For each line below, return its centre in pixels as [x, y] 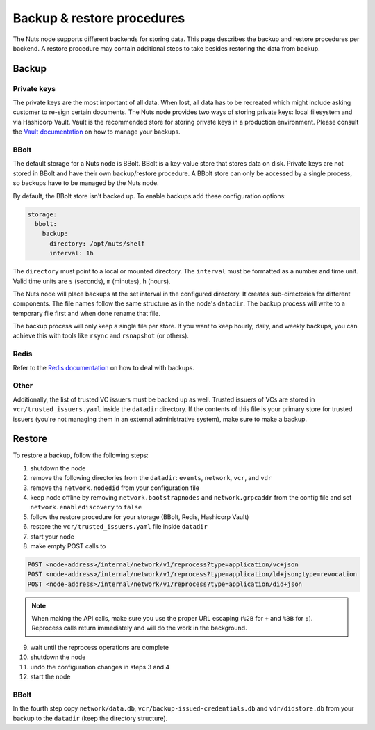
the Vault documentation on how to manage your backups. [97, 132]
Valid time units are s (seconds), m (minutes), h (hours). [92, 281]
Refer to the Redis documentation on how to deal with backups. [103, 367]
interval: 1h [72, 253]
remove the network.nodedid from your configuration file [115, 488]
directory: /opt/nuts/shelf [97, 243]
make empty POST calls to [68, 546]
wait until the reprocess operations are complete [100, 647]
